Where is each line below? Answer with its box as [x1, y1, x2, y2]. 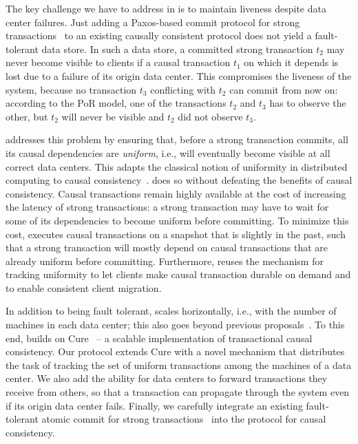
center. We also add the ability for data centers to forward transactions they [6, 371, 328, 385]
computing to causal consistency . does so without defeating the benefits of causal [6, 173, 352, 187]
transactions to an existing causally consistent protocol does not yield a [6, 28, 312, 43]
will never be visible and [61, 109, 165, 123]
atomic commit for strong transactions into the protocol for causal [41, 412, 326, 426]
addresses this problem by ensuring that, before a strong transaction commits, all [6, 132, 348, 147]
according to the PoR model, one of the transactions [6, 96, 227, 110]
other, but [6, 109, 48, 123]
